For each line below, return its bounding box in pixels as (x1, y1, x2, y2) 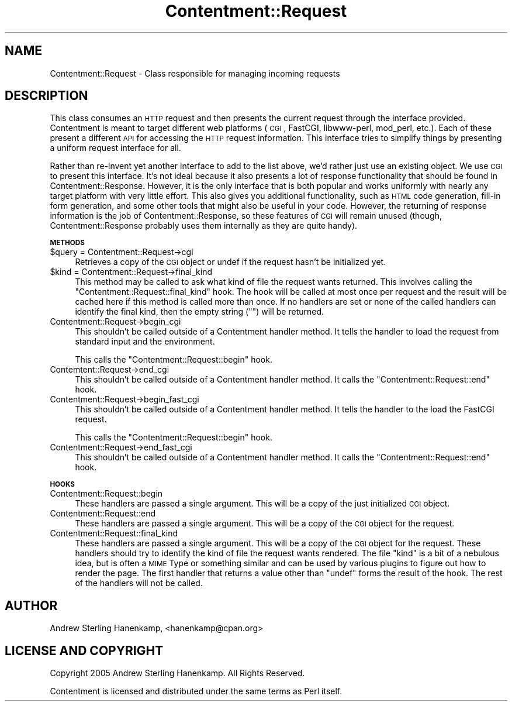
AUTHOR (5, 598, 58, 613)
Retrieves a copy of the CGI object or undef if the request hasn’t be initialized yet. (75, 257, 386, 267)
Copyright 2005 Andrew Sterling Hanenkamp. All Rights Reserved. (50, 668, 305, 679)
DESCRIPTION (5, 88, 88, 104)
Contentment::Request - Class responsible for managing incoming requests (50, 68, 340, 78)
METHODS (50, 239, 85, 247)
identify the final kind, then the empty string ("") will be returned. (75, 306, 324, 317)
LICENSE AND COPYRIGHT (5, 643, 164, 658)
